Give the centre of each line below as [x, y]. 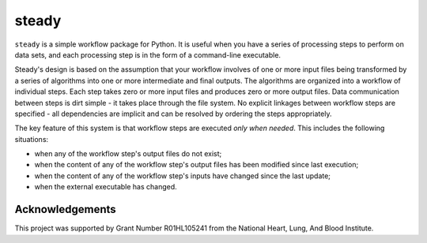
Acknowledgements [65, 209]
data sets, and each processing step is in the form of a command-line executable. [147, 54]
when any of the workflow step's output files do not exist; [128, 154]
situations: [32, 139]
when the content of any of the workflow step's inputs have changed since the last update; [183, 176]
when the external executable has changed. [106, 187]
